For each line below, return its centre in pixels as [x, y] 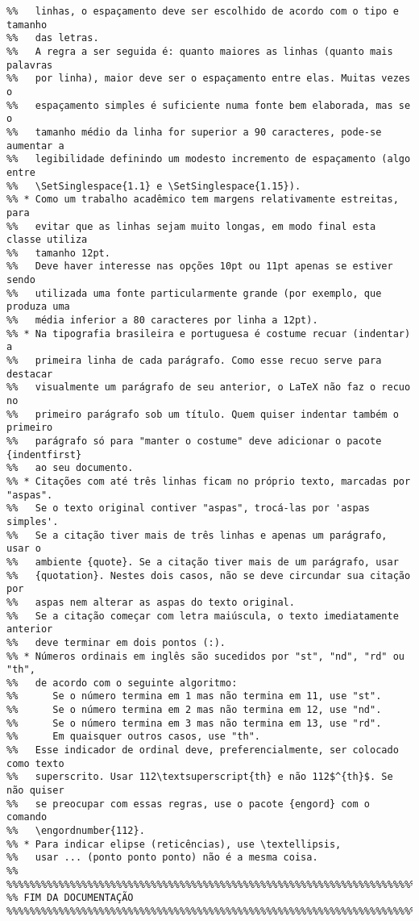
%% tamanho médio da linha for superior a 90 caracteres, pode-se [194, 132]
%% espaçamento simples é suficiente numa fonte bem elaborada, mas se [209, 105]
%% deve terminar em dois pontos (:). [116, 642]
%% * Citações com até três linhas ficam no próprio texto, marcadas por [209, 481]
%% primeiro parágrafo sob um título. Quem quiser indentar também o [203, 414]
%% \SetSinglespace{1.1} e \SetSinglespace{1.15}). [154, 186]
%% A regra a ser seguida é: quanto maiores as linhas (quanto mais [200, 51]
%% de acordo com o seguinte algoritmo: [122, 683]
